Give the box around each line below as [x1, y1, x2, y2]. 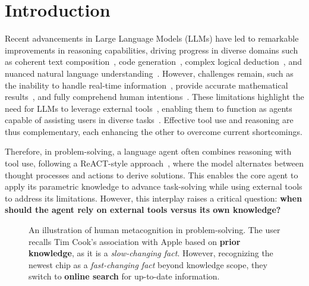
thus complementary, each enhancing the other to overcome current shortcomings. [5, 125, 302, 137]
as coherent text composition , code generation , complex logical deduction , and [5, 55, 302, 68]
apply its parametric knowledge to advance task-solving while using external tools [5, 180, 302, 193]
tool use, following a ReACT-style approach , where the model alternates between [5, 157, 304, 169]
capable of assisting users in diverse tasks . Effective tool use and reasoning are [5, 114, 294, 126]
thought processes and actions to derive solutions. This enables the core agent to [5, 168, 298, 181]
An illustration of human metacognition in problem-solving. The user [29, 224, 280, 236]
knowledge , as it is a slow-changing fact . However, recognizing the [29, 247, 273, 259]
